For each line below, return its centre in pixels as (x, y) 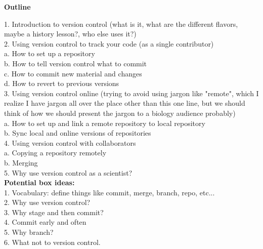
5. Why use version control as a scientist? (68, 172)
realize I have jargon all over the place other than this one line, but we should (125, 103)
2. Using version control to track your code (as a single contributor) (109, 43)
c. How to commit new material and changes (73, 73)
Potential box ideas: (39, 182)
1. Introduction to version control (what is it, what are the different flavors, (121, 24)
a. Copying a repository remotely (55, 153)
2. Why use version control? (47, 202)
